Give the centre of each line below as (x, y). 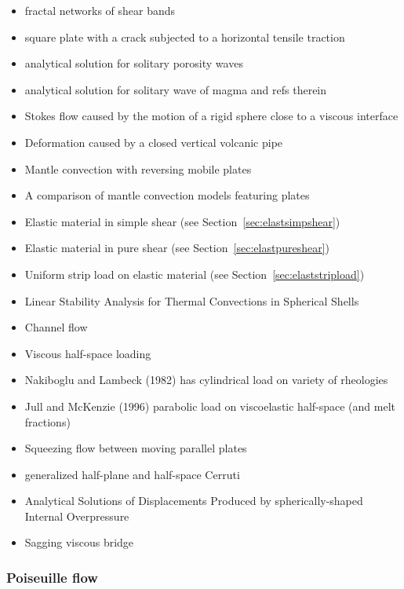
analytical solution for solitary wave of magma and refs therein (176, 89)
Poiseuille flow (52, 577)
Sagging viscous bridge (79, 542)
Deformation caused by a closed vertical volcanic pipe (154, 142)
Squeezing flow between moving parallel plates (136, 448)
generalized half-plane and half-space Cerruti (132, 474)
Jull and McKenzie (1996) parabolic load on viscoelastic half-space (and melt (210, 406)
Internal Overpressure (77, 516)
